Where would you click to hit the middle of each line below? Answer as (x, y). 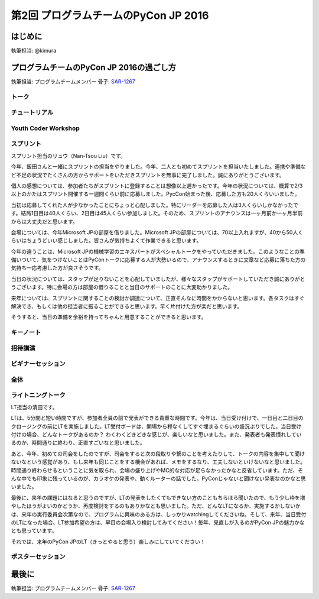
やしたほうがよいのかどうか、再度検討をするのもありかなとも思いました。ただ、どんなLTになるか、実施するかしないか (156, 506)
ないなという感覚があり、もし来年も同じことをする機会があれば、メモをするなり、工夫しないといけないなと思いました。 (158, 462)
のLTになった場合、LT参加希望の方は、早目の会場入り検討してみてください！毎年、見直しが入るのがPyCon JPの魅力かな (158, 522)
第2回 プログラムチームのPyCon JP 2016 (110, 15)
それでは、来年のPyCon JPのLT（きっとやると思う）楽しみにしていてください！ (108, 542)
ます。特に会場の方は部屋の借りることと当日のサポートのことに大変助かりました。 (132, 287)
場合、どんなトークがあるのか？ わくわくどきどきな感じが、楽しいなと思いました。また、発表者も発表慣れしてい (164, 434)
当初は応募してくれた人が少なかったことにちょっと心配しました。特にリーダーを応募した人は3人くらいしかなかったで (154, 205)
